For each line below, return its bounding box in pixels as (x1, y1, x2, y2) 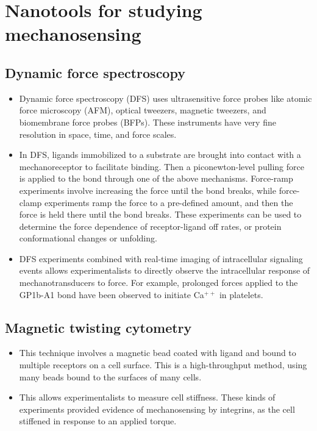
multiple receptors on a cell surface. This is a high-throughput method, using (19, 358, 307, 371)
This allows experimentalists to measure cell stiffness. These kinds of (19, 391, 276, 404)
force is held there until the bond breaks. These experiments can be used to (19, 208, 302, 221)
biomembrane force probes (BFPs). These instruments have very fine (19, 115, 276, 128)
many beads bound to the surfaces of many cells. (19, 370, 202, 383)
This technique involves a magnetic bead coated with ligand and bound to (19, 346, 296, 359)
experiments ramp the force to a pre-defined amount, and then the (45, 196, 293, 208)
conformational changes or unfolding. (19, 232, 157, 244)
